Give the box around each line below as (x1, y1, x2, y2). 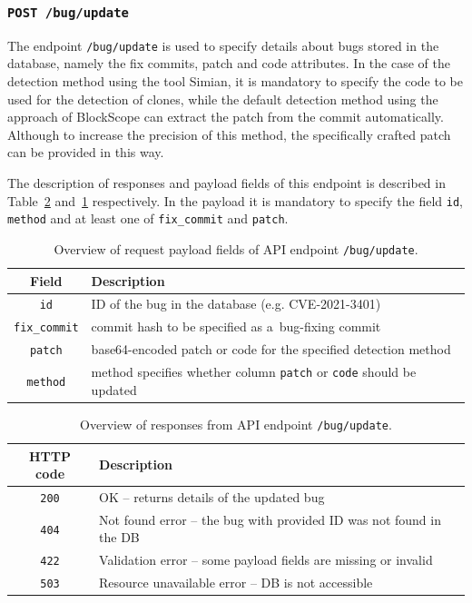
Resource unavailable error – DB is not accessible (99, 573, 373, 592)
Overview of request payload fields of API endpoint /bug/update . (54, 239, 418, 258)
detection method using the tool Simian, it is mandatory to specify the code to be (7, 72, 463, 91)
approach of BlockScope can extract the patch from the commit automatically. (7, 107, 444, 126)
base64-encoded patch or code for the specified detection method (91, 340, 451, 359)
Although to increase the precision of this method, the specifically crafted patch (7, 124, 451, 143)
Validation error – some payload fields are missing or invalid (99, 550, 433, 569)
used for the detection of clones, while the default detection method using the (7, 89, 438, 108)
